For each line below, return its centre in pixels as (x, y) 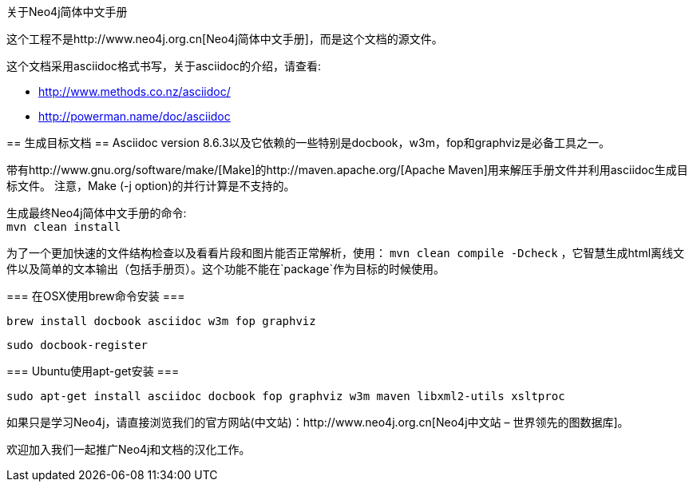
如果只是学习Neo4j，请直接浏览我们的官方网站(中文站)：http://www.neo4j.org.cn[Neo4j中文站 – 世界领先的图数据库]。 (318, 422)
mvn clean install (64, 227)
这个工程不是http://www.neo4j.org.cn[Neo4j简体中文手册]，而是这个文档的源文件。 (225, 39)
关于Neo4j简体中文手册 (67, 12)
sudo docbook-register (77, 345)
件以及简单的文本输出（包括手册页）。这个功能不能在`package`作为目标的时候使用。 (226, 269)
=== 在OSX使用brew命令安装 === (96, 296)
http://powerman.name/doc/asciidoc (135, 116)
